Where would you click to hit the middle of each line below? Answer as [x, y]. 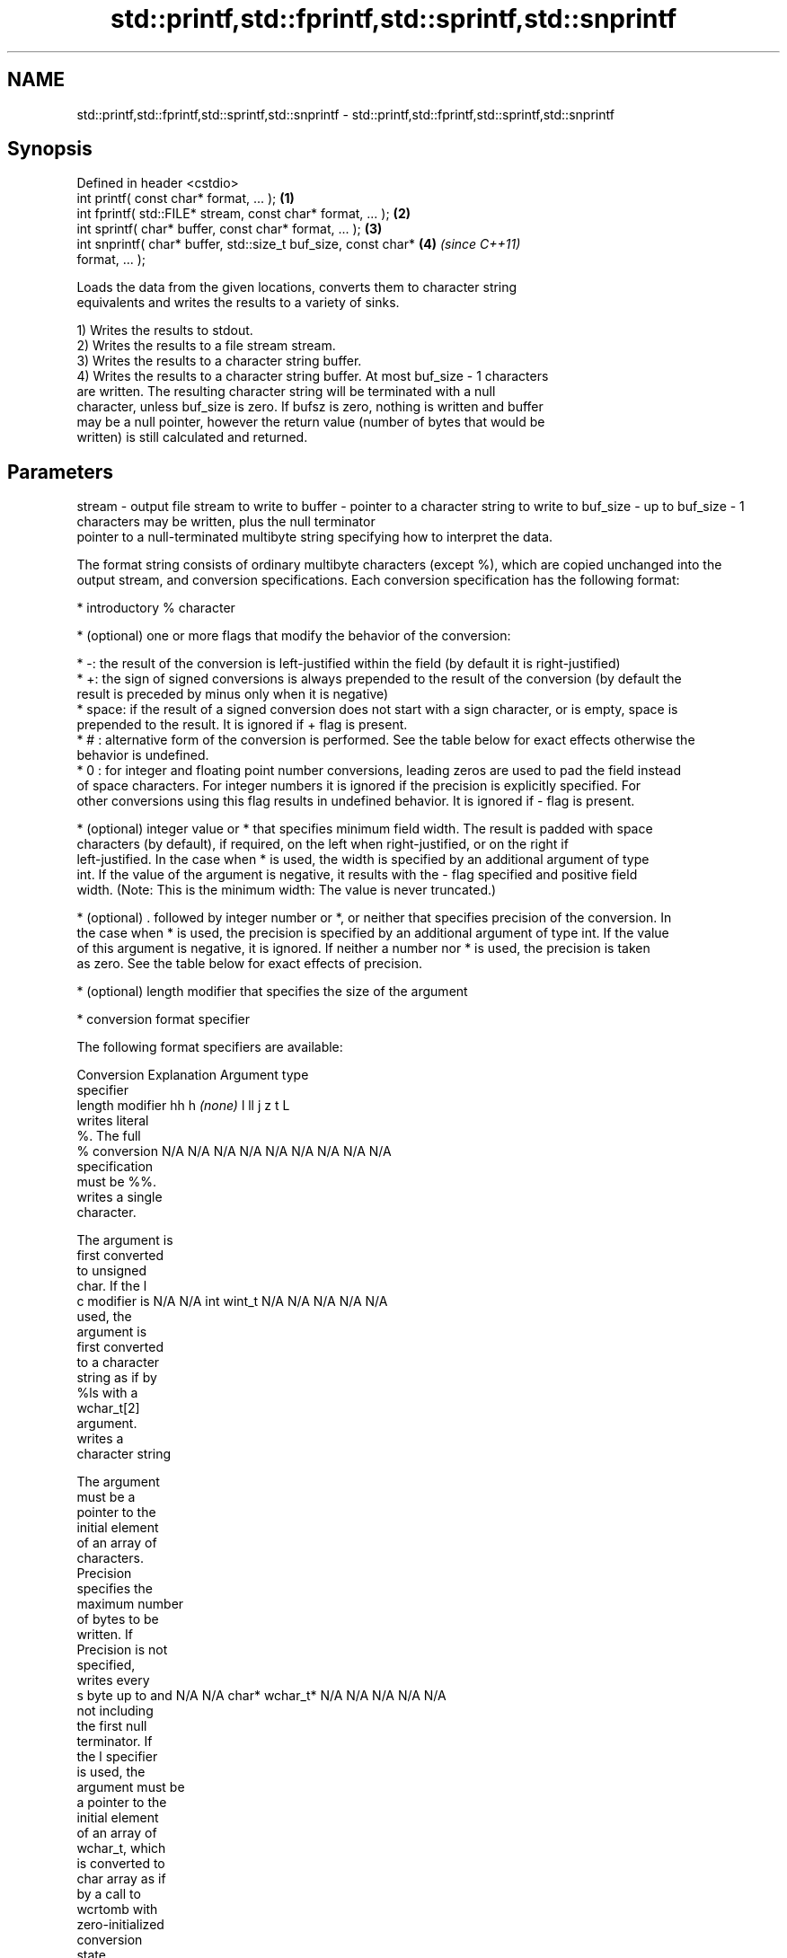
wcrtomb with [117, 1909]
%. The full [109, 1136]
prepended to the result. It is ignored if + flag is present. [242, 725]
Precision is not [122, 1650]
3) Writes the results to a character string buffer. [219, 361]
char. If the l [112, 1286]
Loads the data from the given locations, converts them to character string [297, 287]
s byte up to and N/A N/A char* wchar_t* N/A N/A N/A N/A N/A [261, 1696]
